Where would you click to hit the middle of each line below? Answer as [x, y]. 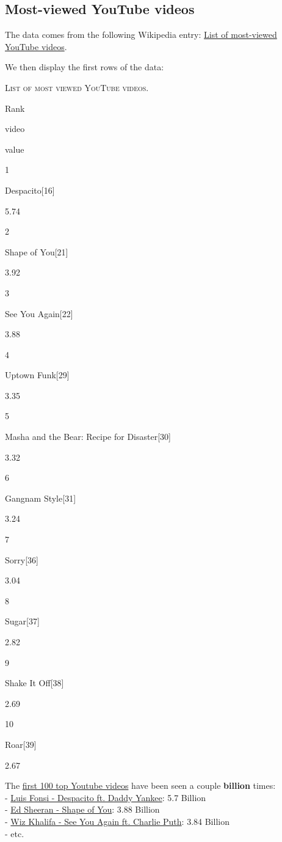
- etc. [15, 833]
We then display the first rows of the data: [85, 67]
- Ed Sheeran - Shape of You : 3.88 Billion [82, 809]
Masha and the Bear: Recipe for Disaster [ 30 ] [88, 437]
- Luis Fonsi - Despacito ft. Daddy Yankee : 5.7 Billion [106, 797]
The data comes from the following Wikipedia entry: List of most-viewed [141, 35]
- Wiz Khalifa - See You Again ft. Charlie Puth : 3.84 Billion [117, 821]
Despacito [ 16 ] [30, 190]
